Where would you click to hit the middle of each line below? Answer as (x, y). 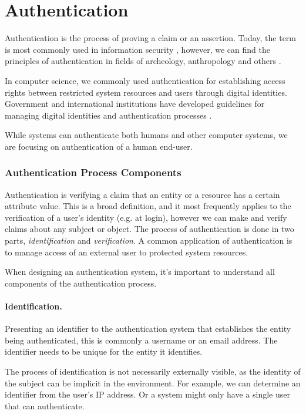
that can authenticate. (45, 405)
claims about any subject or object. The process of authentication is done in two (149, 229)
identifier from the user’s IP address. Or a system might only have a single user (147, 394)
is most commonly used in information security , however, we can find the (137, 49)
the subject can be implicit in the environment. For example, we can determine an (153, 383)
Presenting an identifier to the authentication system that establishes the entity (148, 329)
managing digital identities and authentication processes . (108, 115)
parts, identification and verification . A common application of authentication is (149, 240)
